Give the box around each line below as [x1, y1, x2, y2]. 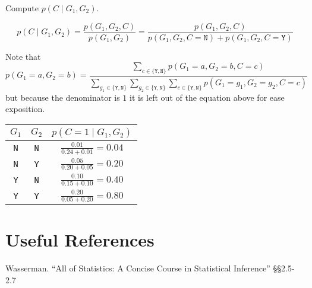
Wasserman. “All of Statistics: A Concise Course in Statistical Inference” [5, 262, 270, 274]
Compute [5, 2, 39, 14]
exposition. [5, 103, 45, 115]
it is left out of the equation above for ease [130, 91, 285, 103]
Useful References [5, 228, 155, 252]
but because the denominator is [5, 91, 120, 103]
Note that [5, 50, 41, 62]
